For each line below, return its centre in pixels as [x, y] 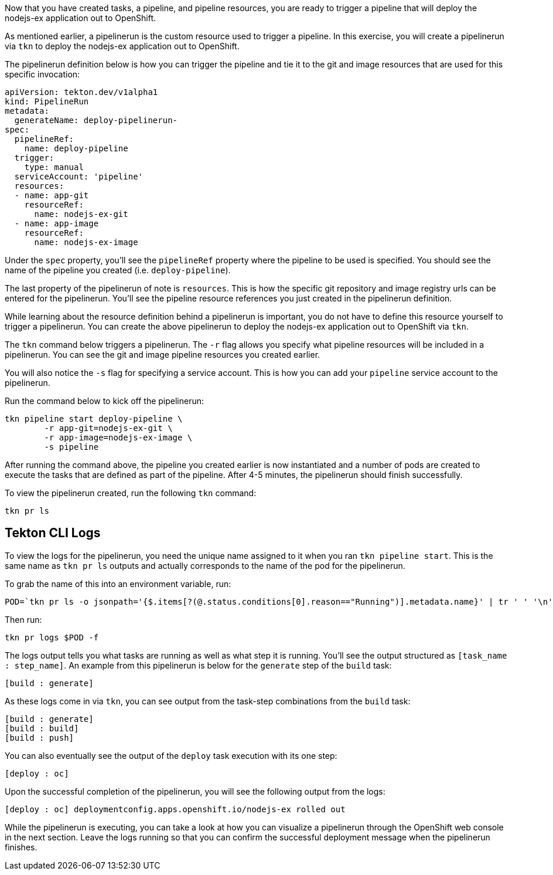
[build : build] [42, 728]
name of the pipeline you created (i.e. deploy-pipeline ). [118, 270]
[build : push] [40, 737]
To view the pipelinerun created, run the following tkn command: [131, 493]
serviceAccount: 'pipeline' [79, 177]
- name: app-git [52, 195]
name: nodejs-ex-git [81, 214]
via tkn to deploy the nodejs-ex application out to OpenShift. [122, 46]
